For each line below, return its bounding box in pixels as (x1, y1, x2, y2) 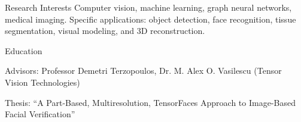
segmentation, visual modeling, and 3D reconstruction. (5, 24, 205, 37)
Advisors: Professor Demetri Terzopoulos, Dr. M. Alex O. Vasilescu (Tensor (5, 64, 282, 77)
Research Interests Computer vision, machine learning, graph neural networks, (5, 1, 292, 13)
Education (5, 44, 42, 57)
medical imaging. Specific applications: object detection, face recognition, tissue (5, 12, 296, 25)
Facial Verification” (5, 108, 75, 120)
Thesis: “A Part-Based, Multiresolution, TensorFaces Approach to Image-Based (5, 96, 296, 108)
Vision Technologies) (5, 76, 80, 88)
